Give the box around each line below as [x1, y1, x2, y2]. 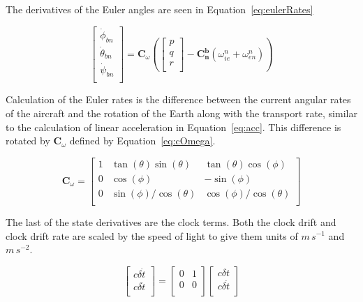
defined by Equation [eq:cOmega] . [69, 133, 216, 148]
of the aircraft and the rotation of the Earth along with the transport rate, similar [6, 106, 357, 121]
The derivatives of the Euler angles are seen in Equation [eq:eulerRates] [6, 2, 313, 16]
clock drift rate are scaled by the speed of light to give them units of [6, 228, 298, 243]
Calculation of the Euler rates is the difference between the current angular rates [6, 92, 351, 107]
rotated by [6, 133, 50, 148]
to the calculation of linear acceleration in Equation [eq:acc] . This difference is [6, 119, 341, 134]
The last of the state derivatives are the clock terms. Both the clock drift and [6, 214, 336, 229]
